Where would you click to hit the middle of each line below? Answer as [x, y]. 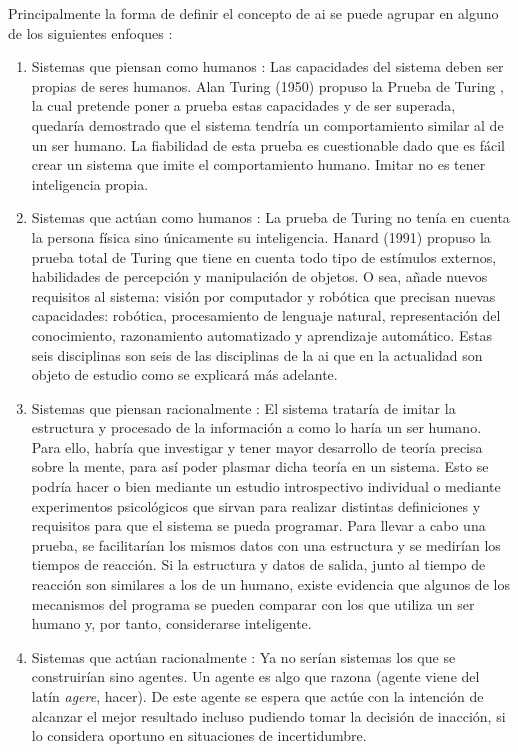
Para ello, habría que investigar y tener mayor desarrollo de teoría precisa [257, 446]
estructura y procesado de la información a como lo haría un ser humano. [256, 427]
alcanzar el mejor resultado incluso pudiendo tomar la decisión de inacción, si [268, 715]
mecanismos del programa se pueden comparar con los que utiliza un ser [253, 603]
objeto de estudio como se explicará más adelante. [184, 374]
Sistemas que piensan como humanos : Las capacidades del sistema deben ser [267, 66]
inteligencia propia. [90, 183]
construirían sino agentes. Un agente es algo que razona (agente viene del [255, 676]
